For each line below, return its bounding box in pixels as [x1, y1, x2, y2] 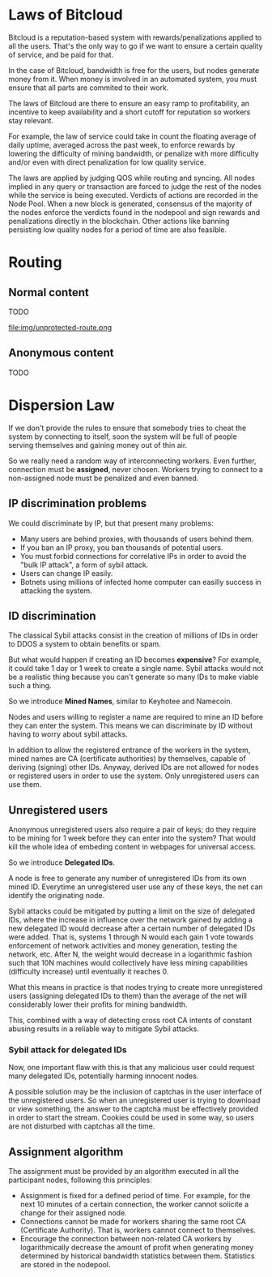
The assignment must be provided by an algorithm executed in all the [8, 1167, 240, 1176]
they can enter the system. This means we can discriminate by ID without [8, 720, 253, 731]
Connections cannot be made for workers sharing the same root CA [19, 1217, 247, 1227]
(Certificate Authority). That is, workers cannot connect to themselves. [19, 1225, 257, 1235]
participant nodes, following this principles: [8, 1175, 152, 1185]
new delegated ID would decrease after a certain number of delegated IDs [8, 923, 256, 934]
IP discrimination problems [8, 497, 147, 510]
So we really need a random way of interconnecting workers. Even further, [8, 456, 257, 466]
